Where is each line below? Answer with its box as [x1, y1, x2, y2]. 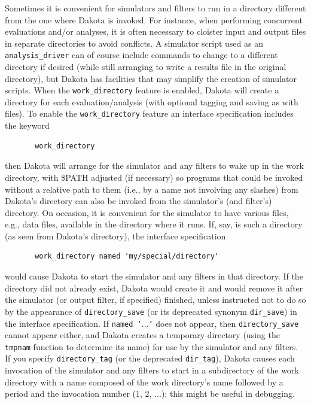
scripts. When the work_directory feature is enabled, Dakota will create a [5, 84, 279, 96]
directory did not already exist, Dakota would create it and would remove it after [5, 281, 303, 294]
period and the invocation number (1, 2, [5, 387, 152, 400]
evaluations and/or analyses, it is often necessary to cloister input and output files [5, 25, 306, 38]
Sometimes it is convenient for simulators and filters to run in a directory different [5, 2, 306, 14]
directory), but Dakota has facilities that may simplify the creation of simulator [5, 72, 297, 84]
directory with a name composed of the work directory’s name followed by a [5, 375, 283, 388]
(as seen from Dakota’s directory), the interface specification [5, 229, 226, 242]
